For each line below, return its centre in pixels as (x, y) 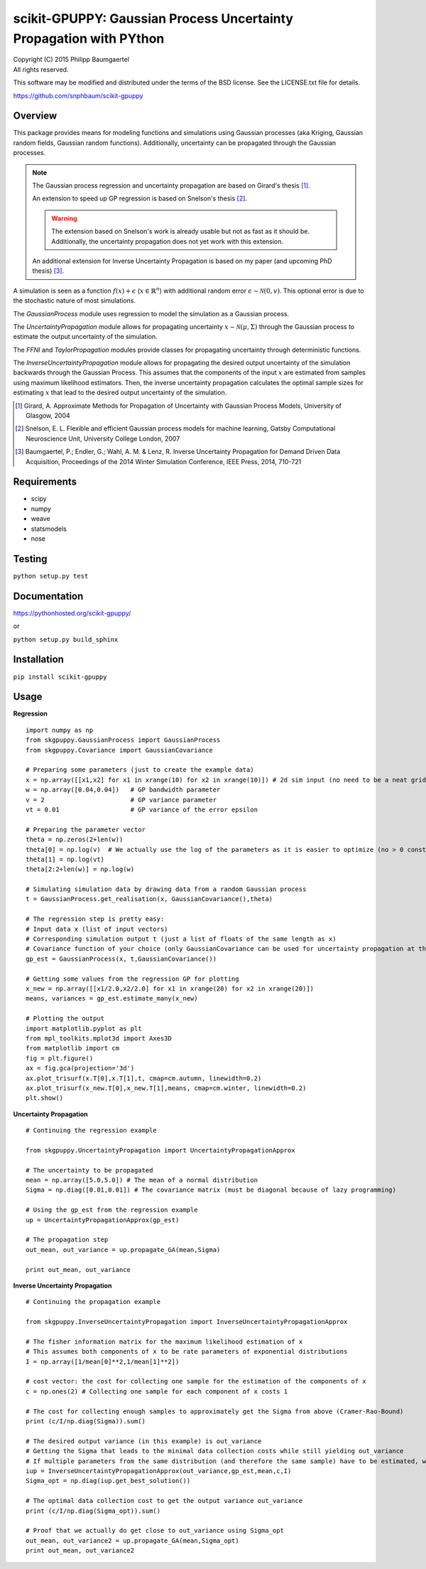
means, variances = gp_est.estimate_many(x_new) (112, 999)
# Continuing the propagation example (93, 1302)
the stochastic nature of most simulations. (75, 301)
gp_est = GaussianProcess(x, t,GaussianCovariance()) (121, 959)
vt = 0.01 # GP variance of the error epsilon (142, 809)
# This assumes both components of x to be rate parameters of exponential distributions (187, 1352)
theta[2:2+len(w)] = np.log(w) (80, 869)
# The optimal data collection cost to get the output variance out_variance (164, 1501)
